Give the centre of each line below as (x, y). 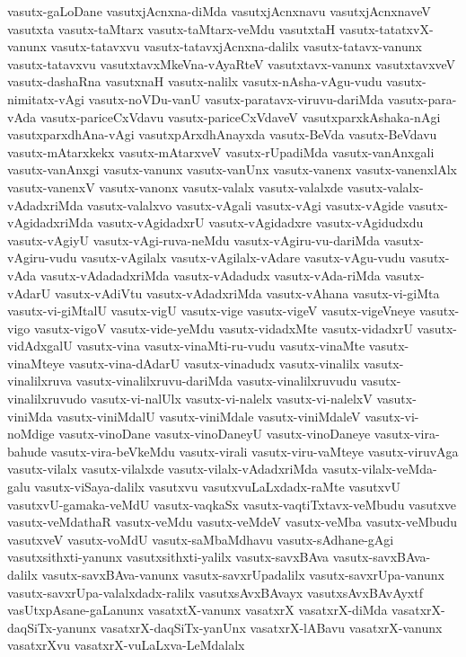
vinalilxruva (40, 381)
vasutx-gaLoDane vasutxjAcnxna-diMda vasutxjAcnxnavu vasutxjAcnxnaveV (219, 11)
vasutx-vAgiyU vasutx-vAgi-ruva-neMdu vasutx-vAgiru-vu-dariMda (193, 240)
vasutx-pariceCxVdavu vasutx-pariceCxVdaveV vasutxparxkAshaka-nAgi (240, 116)
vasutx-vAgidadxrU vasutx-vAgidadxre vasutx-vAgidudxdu (260, 222)
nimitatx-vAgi (46, 98)
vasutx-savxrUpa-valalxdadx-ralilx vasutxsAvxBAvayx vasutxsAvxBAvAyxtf (215, 592)
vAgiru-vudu (42, 257)
